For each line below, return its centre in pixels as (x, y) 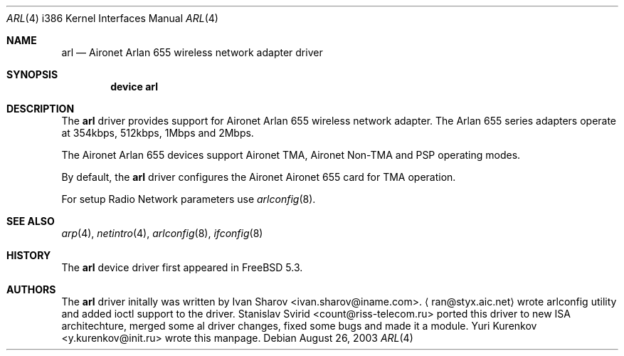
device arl (134, 87)
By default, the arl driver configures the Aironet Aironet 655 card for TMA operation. (259, 177)
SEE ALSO (31, 221)
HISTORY (29, 255)
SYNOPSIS (32, 74)
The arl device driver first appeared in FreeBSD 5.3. (182, 267)
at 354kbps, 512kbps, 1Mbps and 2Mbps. (158, 133)
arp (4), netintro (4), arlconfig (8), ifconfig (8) (162, 233)
